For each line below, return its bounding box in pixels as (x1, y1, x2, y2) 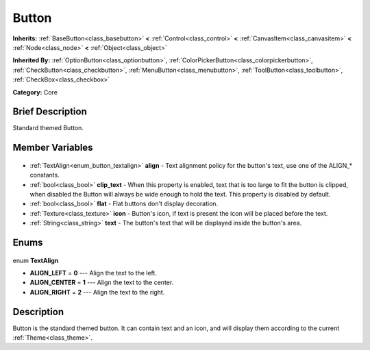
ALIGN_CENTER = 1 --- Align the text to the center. (29, 278, 174, 287)
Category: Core (12, 88, 58, 96)
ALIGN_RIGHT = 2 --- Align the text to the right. (29, 288, 165, 296)
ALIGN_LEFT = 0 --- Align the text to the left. (29, 268, 158, 277)
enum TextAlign (12, 256, 59, 264)
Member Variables (12, 142, 93, 153)
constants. (29, 171, 60, 179)
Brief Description (12, 106, 87, 118)
